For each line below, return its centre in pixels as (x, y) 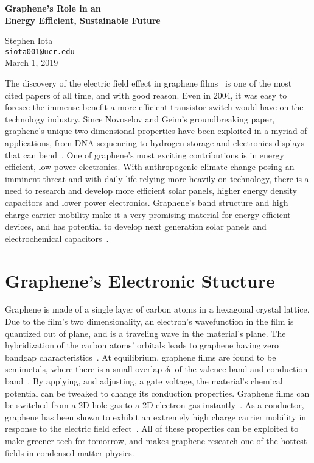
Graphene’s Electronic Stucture (140, 280)
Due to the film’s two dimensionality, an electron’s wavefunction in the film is (149, 321)
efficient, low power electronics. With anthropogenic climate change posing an (150, 167)
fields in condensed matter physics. (70, 452)
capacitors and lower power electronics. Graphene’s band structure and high (147, 202)
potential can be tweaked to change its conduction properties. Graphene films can (157, 393)
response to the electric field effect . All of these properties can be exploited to (152, 429)
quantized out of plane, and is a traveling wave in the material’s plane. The (145, 333)
